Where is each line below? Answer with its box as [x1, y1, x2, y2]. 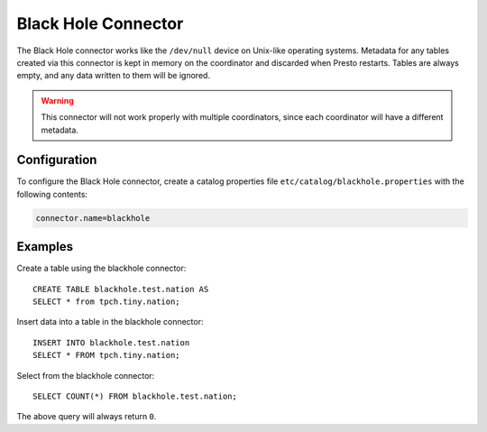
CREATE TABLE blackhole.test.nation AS [32, 284, 209, 294]
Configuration [16, 152, 97, 168]
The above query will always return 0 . [16, 411, 157, 422]
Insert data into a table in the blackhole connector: [16, 317, 204, 327]
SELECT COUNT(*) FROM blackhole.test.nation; [32, 391, 238, 401]
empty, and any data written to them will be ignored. [16, 70, 211, 81]
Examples [16, 239, 74, 254]
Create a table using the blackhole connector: [16, 262, 187, 274]
